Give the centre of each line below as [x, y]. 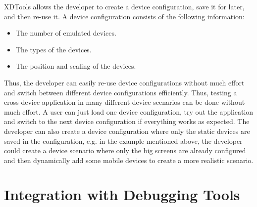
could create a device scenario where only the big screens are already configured [125, 150]
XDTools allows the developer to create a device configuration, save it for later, [124, 6]
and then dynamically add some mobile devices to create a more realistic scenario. [129, 160]
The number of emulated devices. [66, 33]
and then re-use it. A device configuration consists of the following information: [124, 16]
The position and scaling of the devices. [76, 66]
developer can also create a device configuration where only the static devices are [127, 131]
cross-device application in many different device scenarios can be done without [125, 102]
